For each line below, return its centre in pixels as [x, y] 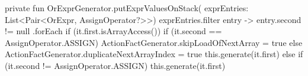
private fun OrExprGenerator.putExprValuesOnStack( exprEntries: [127, 8]
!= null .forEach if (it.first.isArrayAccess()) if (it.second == [113, 31]
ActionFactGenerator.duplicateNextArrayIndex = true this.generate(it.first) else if [154, 54]
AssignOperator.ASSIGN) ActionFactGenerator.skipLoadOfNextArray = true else [154, 42]
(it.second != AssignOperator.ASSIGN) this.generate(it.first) [115, 65]
